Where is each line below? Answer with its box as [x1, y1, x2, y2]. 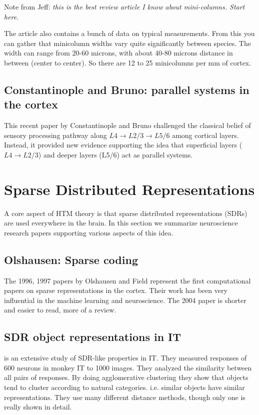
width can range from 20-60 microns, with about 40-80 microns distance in [4, 47, 233, 58]
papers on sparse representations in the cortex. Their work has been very [4, 285, 227, 295]
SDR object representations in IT [4, 329, 181, 344]
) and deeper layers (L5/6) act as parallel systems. [38, 149, 193, 159]
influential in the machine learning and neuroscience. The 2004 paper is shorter [4, 294, 246, 305]
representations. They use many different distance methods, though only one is [4, 391, 245, 402]
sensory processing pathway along [4, 129, 107, 140]
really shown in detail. [4, 401, 72, 412]
